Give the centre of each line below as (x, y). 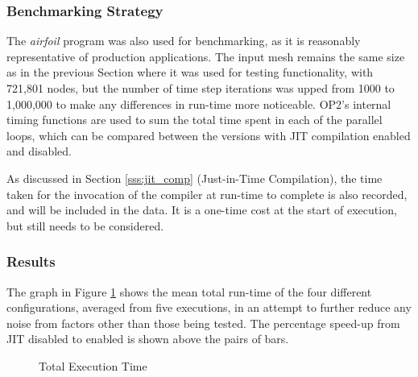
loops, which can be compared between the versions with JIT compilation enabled (209, 135)
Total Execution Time (93, 365)
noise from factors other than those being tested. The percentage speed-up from (203, 323)
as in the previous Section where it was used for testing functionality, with (190, 72)
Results (31, 261)
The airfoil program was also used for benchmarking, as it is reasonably (184, 41)
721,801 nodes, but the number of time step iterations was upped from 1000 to (201, 88)
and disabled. (39, 151)
